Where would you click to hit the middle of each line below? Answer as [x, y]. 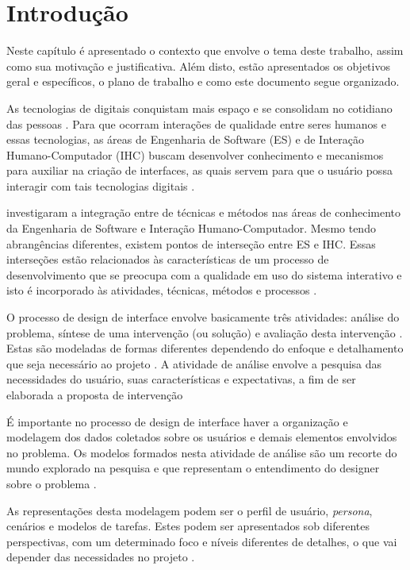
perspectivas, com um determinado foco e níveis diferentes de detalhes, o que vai [202, 541]
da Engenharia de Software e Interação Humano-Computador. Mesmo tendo [191, 228]
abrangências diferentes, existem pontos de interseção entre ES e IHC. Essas [191, 243]
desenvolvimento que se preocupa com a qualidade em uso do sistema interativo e [204, 274]
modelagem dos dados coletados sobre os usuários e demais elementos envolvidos [202, 437]
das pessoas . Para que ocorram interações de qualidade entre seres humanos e [196, 123]
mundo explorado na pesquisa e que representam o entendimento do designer [193, 468]
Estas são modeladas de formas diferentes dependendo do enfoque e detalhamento [205, 348]
